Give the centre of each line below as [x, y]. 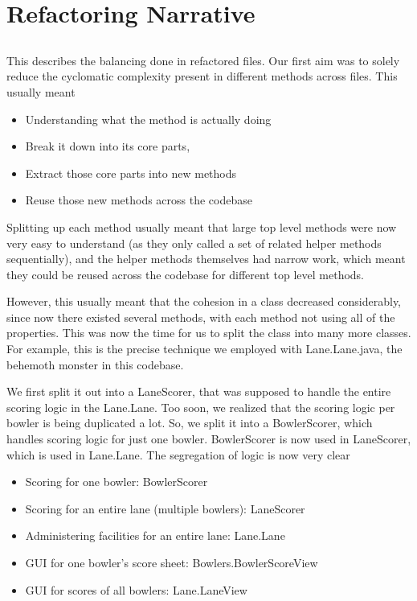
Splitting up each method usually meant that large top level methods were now [202, 226]
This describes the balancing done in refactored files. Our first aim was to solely [203, 60]
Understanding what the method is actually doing [148, 119]
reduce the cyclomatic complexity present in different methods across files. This [202, 76]
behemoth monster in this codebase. [95, 364]
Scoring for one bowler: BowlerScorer [117, 482]
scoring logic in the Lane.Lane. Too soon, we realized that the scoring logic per [201, 407]
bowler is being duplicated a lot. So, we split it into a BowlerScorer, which [190, 423]
